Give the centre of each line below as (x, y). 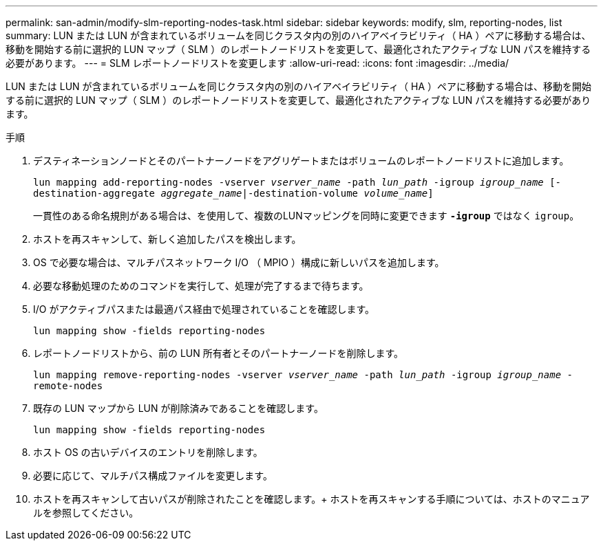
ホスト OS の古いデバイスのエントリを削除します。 (148, 452)
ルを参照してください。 (86, 513)
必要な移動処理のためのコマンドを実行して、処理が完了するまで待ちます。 (201, 286)
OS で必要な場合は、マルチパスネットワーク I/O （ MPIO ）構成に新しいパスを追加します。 (239, 262)
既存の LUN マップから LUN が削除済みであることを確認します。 (178, 408)
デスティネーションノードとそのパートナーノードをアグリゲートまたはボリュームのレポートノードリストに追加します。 (301, 161)
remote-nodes (68, 386)
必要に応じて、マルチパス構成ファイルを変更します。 (153, 476)
